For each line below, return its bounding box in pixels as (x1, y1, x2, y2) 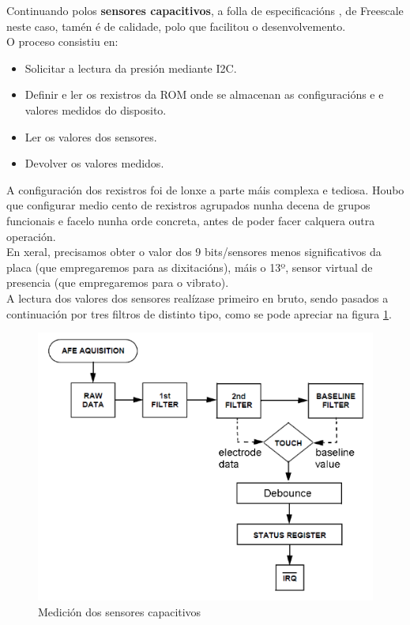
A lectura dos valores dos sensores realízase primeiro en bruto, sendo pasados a (6, 289, 389, 306)
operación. (6, 228, 56, 244)
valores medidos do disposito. (24, 101, 167, 118)
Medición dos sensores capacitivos (38, 603, 201, 619)
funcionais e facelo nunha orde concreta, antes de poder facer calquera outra (6, 212, 375, 228)
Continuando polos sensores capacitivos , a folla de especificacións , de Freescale (6, 2, 404, 18)
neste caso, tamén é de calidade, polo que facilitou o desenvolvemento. (6, 17, 346, 34)
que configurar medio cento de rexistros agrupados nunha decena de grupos (6, 197, 371, 213)
